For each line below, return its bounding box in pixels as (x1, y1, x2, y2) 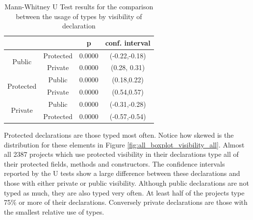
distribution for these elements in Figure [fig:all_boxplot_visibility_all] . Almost (4, 139, 245, 149)
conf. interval (105, 37, 151, 48)
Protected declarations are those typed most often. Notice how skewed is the (4, 129, 234, 140)
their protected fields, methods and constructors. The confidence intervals (4, 158, 225, 169)
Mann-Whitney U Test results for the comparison (4, 1, 153, 11)
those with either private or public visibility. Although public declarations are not (4, 177, 249, 188)
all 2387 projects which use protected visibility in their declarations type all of (4, 149, 239, 159)
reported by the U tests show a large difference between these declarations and (4, 168, 240, 178)
